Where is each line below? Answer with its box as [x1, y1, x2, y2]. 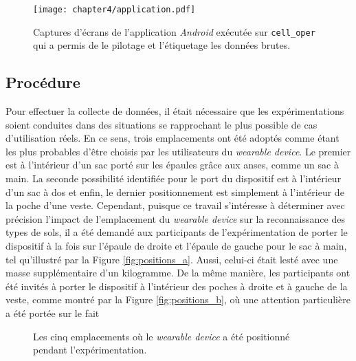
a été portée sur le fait [5, 306, 100, 320]
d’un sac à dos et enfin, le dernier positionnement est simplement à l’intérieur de [5, 184, 344, 199]
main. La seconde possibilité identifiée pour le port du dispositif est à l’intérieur [5, 171, 342, 186]
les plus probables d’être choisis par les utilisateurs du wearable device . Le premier [5, 144, 351, 158]
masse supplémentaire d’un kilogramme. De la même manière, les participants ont [5, 265, 351, 280]
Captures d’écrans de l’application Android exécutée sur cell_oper [33, 24, 315, 39]
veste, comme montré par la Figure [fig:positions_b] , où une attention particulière [5, 292, 351, 307]
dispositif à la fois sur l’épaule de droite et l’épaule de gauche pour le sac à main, [5, 239, 347, 253]
